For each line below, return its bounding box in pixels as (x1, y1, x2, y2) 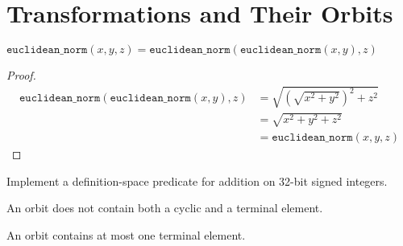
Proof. (6, 67, 36, 84)
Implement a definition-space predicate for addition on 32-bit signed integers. (6, 172, 388, 189)
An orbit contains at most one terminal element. (6, 226, 246, 243)
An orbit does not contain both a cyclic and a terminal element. (6, 199, 323, 216)
